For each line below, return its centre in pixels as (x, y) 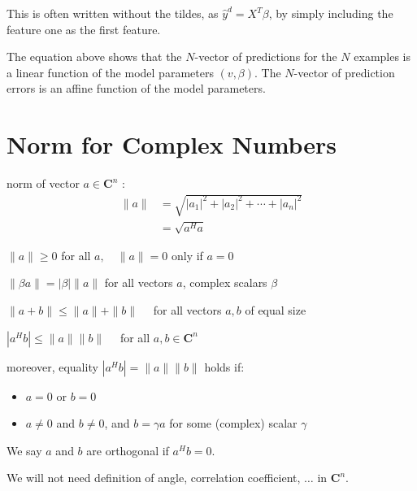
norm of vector (43, 183)
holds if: (224, 366)
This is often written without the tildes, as (113, 13)
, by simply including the (331, 13)
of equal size (276, 310)
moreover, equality (52, 366)
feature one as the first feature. (84, 29)
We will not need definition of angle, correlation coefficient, (154, 478)
